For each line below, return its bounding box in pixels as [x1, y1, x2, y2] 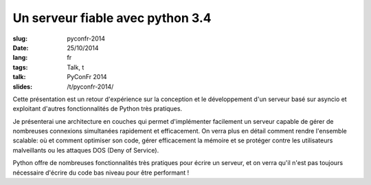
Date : [12, 43, 29, 52]
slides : [12, 83, 33, 91]
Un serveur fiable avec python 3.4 [12, 10, 212, 25]
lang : [12, 54, 28, 62]
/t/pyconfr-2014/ [67, 83, 114, 91]
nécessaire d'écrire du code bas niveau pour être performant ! [12, 168, 189, 177]
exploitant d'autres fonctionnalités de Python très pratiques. [12, 105, 182, 113]
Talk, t [67, 63, 85, 72]
